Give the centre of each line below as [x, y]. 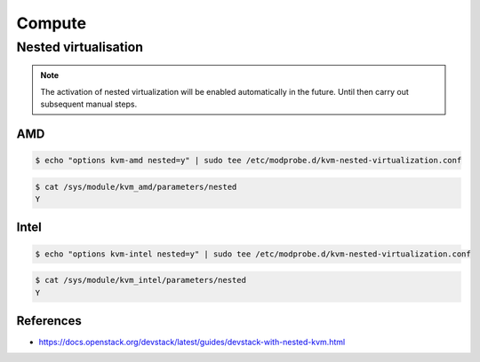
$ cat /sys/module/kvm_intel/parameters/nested [140, 280]
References [49, 321]
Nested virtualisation [80, 47]
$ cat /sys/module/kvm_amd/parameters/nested [136, 187]
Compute [52, 23]
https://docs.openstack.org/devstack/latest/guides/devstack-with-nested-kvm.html [192, 342]
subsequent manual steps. [89, 104]
